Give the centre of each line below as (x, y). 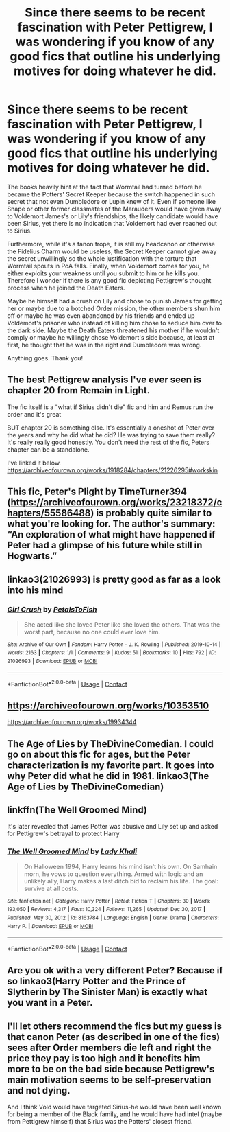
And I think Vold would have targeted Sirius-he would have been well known (114, 1107)
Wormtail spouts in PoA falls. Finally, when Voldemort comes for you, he (108, 266)
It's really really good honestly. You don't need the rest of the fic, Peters (108, 442)
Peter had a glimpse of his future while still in (105, 545)
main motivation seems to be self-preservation (109, 1079)
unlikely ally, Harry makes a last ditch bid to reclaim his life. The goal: (121, 881)
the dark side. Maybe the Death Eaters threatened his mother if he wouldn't (113, 330)
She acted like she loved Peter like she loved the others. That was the (122, 624)
